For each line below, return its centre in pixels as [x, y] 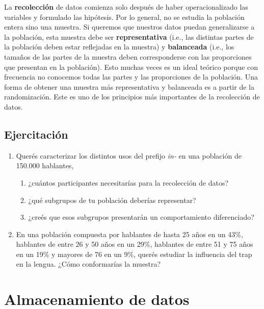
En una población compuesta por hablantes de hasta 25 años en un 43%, [129, 234]
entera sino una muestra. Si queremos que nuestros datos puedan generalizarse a [129, 27]
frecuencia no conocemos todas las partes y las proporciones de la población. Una [131, 77]
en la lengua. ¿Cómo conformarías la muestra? [88, 264]
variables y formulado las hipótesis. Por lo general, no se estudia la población [124, 17]
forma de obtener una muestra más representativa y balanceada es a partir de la [129, 86]
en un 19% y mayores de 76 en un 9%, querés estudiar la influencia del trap [134, 254]
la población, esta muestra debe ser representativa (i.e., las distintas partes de [129, 36]
